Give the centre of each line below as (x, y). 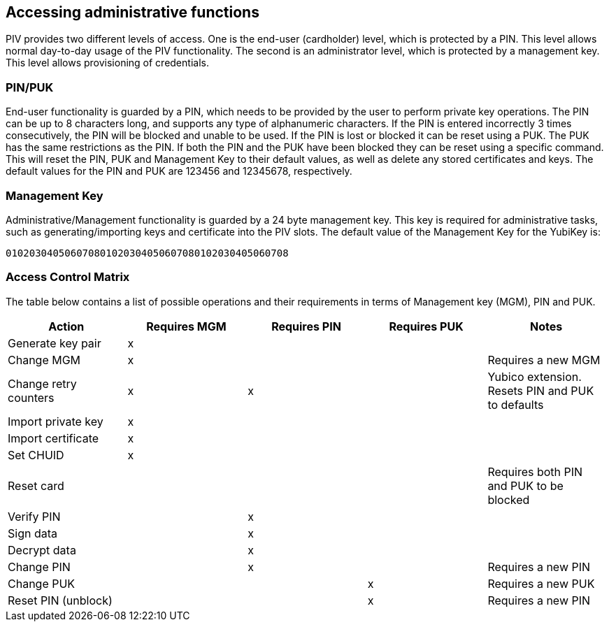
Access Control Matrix (68, 277)
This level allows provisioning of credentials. (107, 63)
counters (31, 397)
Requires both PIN (535, 471)
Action (66, 326)
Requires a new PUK (541, 583)
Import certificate (53, 438)
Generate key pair (55, 343)
